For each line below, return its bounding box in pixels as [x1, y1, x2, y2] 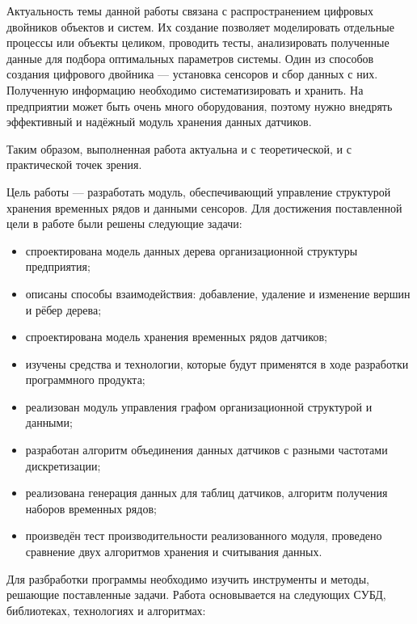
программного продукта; [25, 371, 145, 388]
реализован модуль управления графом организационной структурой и [25, 398, 373, 415]
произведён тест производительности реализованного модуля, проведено [25, 527, 382, 544]
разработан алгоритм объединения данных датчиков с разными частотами [25, 441, 388, 458]
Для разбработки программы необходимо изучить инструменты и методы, [6, 570, 369, 587]
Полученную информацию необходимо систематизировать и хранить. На [6, 81, 364, 98]
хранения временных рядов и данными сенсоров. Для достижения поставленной [6, 199, 402, 216]
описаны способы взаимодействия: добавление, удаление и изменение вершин [25, 285, 411, 301]
